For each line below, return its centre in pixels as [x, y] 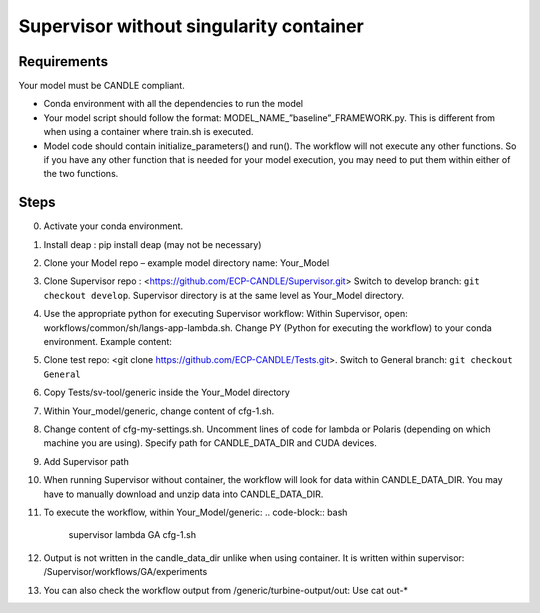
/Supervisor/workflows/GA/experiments [125, 572]
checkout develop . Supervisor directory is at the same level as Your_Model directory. [224, 295]
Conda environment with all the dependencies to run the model [173, 104]
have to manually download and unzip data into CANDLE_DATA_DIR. [183, 494]
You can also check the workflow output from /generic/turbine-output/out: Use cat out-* [226, 590]
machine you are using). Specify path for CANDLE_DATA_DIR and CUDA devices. [210, 443]
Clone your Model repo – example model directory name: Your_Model [186, 263]
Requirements [63, 61]
